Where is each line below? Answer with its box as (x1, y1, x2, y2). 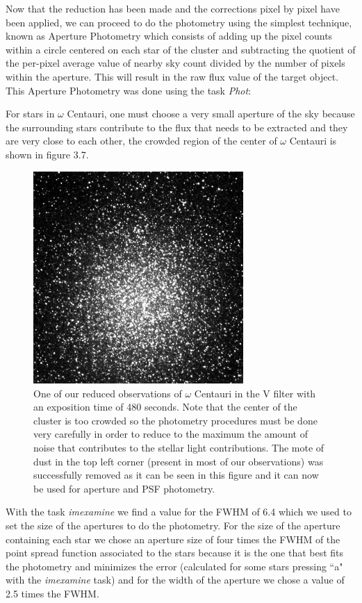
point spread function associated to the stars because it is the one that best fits (6, 545, 344, 560)
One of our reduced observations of (33, 386, 182, 400)
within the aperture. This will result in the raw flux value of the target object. (6, 69, 339, 83)
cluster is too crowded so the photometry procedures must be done (33, 413, 318, 427)
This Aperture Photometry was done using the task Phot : (6, 83, 252, 97)
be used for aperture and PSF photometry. (33, 481, 215, 495)
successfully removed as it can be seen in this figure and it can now (33, 468, 319, 482)
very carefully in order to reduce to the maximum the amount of (33, 427, 308, 441)
